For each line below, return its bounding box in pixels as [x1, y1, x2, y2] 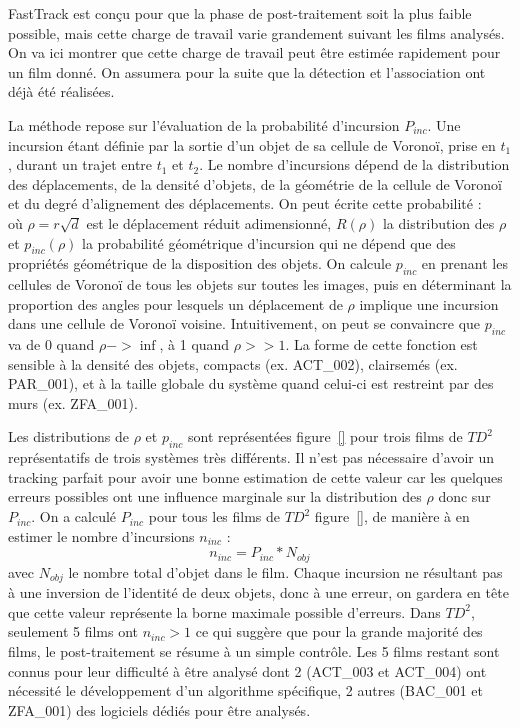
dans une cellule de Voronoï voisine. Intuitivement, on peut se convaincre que [8, 313, 481, 334]
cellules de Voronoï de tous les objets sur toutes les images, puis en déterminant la [8, 274, 512, 295]
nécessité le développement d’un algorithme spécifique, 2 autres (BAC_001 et [8, 680, 483, 701]
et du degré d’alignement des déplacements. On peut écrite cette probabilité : [8, 193, 482, 214]
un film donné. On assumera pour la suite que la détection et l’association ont [8, 61, 486, 82]
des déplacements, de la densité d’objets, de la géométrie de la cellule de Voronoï [8, 173, 502, 194]
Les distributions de [8, 426, 130, 447]
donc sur [438, 486, 491, 507]
